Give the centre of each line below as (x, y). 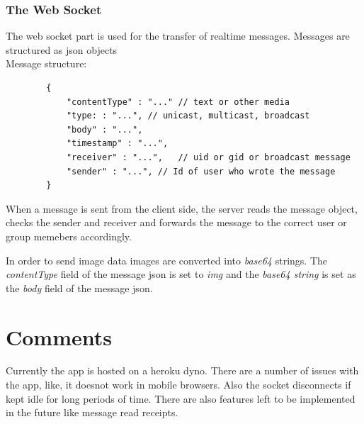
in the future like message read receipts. (92, 412)
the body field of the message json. (79, 288)
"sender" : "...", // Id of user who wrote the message (201, 171)
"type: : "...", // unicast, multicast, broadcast (188, 116)
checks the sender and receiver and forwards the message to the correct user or (176, 222)
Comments (59, 336)
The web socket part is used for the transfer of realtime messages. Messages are (178, 36)
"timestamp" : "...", (117, 144)
